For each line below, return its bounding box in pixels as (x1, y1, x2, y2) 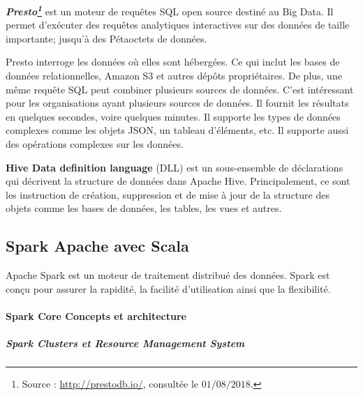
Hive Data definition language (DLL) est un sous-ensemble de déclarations (6, 160, 343, 174)
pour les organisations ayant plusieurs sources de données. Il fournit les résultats (6, 96, 349, 110)
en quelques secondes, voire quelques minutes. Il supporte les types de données (6, 109, 341, 123)
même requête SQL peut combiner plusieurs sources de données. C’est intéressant (6, 82, 354, 96)
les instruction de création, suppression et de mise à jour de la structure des (6, 187, 329, 201)
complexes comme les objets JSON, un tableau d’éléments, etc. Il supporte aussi (6, 123, 349, 137)
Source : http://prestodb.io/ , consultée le (22, 376, 199, 391)
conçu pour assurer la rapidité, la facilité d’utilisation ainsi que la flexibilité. (6, 281, 331, 296)
